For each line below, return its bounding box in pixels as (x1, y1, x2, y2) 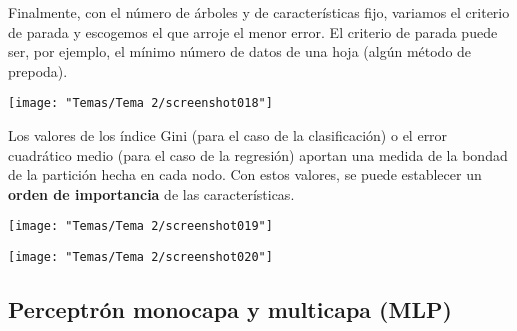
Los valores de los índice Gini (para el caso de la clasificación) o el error (8, 125, 448, 146)
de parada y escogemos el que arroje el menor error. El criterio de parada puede (8, 21, 498, 42)
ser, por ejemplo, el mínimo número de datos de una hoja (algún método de (8, 41, 472, 62)
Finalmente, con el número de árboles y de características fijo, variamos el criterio (8, 2, 510, 22)
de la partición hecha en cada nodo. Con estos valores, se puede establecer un (8, 164, 482, 185)
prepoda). (8, 60, 68, 81)
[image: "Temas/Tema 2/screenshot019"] (8, 219, 273, 234)
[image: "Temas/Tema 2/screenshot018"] (8, 96, 273, 111)
